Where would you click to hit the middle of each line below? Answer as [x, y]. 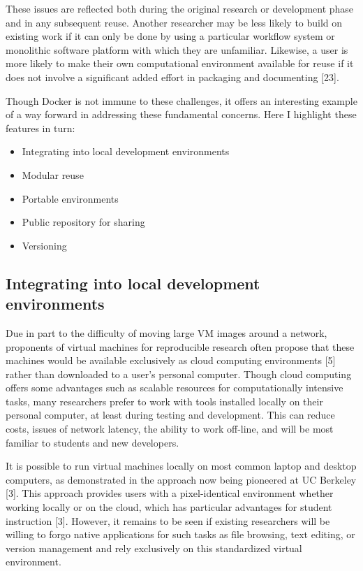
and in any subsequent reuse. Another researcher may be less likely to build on [174, 22]
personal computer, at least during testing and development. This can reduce [170, 415]
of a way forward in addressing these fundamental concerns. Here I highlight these [181, 114]
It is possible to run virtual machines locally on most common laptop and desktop [181, 466]
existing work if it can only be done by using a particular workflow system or [170, 36]
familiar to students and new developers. [92, 442]
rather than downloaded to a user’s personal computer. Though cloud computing [179, 374]
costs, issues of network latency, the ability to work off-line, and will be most [170, 429]
